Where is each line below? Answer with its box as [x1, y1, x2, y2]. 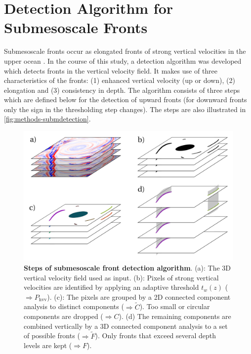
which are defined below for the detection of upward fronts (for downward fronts [4, 94, 247, 105]
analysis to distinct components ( [24, 301, 124, 312]
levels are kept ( [24, 340, 72, 351]
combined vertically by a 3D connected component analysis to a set [24, 320, 228, 331]
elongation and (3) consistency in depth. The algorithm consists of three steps [4, 84, 240, 95]
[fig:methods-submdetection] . [4, 114, 91, 124]
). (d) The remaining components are [119, 311, 231, 321]
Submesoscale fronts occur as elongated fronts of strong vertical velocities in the [4, 46, 246, 56]
